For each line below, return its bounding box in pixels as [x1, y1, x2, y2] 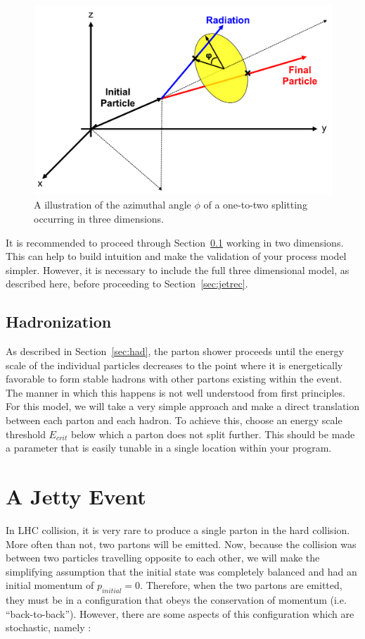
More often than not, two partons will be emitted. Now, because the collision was [6, 536, 357, 551]
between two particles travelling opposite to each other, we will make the [6, 550, 320, 565]
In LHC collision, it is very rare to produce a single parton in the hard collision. [6, 522, 350, 537]
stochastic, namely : [6, 620, 91, 635]
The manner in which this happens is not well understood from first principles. [6, 385, 345, 399]
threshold [6, 426, 46, 441]
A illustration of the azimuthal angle [34, 197, 191, 212]
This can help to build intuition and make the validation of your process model [6, 249, 347, 263]
